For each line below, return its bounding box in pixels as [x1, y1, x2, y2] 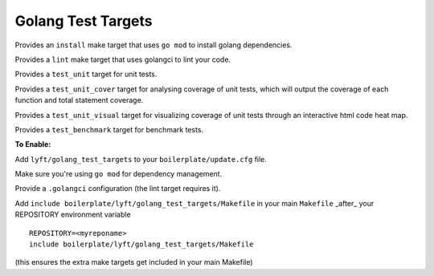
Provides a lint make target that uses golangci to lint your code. [14, 55, 231, 64]
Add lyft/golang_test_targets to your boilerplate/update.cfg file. [14, 154, 267, 164]
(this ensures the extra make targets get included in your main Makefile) [14, 258, 253, 267]
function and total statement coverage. [14, 95, 144, 105]
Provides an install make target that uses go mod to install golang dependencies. [14, 40, 293, 50]
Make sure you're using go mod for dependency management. [14, 169, 223, 179]
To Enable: [14, 140, 51, 149]
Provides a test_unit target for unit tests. [14, 69, 158, 79]
